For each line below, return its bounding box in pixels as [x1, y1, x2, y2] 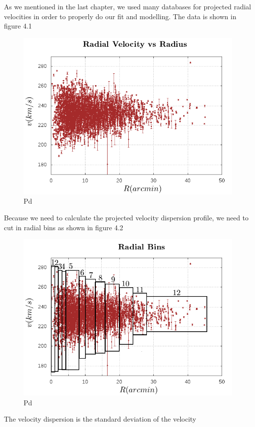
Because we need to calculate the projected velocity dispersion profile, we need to [4, 212, 249, 222]
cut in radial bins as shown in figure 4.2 [4, 222, 123, 232]
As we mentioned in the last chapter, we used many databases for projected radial [4, 1, 251, 11]
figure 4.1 [4, 21, 32, 31]
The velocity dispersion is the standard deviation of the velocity [4, 414, 197, 424]
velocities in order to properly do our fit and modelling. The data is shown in [4, 11, 236, 21]
